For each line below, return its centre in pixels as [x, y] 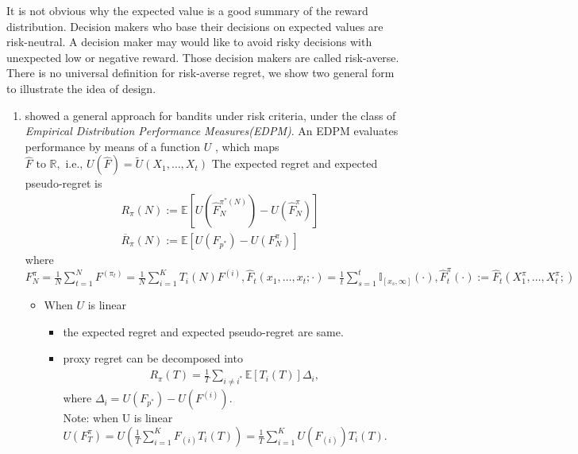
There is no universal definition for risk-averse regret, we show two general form [200, 73]
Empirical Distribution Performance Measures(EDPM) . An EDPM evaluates [212, 131]
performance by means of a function [113, 146]
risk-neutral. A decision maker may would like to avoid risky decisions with [189, 42]
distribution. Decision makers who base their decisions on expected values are [195, 26]
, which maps [247, 146]
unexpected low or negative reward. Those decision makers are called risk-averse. [203, 57]
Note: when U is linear [118, 418]
